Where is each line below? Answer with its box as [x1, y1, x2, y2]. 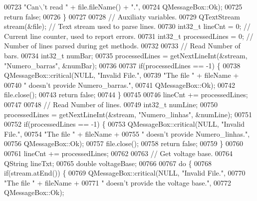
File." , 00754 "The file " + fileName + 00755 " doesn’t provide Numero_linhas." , [4, 128, 250, 139]
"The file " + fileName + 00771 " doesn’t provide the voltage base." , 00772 [4, 177, 232, 188]
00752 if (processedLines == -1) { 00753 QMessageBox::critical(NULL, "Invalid [4, 119, 245, 129]
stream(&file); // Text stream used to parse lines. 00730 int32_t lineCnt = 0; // [4, 21, 251, 31]
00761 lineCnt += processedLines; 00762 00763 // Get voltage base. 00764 [4, 148, 233, 158]
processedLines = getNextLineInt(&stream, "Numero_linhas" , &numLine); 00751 [4, 109, 252, 119]
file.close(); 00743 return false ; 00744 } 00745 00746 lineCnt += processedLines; [4, 89, 248, 100]
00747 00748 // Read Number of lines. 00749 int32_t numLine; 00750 [4, 99, 218, 109]
